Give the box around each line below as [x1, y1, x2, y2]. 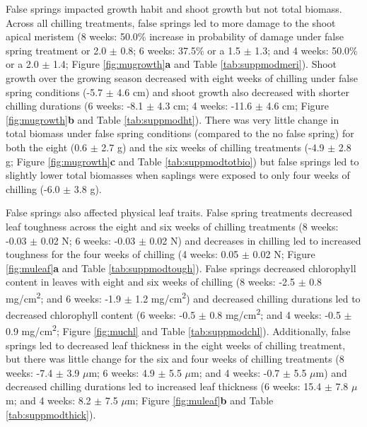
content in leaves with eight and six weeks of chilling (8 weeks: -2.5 [6, 274, 295, 289]
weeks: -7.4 [6, 365, 53, 380]
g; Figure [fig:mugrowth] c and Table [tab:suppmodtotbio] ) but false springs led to [6, 153, 359, 168]
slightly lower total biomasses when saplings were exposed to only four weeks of [6, 168, 350, 182]
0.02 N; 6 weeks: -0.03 [40, 233, 136, 247]
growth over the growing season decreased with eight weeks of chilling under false [6, 70, 358, 85]
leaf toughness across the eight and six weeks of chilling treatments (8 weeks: [6, 218, 339, 233]
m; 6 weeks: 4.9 [88, 365, 155, 380]
